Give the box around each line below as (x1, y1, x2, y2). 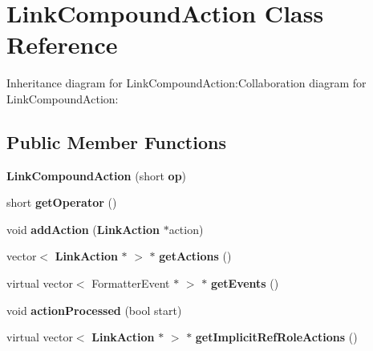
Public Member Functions (6, 129, 226, 154)
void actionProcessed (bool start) (6, 301, 182, 318)
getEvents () (210, 275, 279, 292)
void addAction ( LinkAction (6, 220, 160, 237)
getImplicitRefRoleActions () (195, 329, 358, 345)
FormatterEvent (91, 275, 170, 292)
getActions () (159, 248, 232, 264)
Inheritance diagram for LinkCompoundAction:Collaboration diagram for (6, 75, 367, 91)
